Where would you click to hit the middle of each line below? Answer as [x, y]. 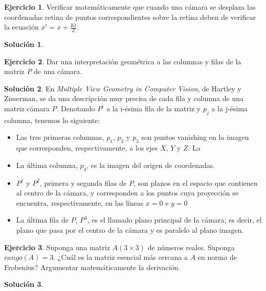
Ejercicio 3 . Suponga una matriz [57, 247]
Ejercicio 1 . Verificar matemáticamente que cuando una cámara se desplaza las [130, 7]
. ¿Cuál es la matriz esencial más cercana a [120, 257]
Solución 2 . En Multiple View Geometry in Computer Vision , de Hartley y [123, 88]
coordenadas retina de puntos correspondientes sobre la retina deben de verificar [130, 17]
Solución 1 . [24, 44]
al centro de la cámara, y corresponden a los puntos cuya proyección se [127, 193]
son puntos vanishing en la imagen [195, 137]
